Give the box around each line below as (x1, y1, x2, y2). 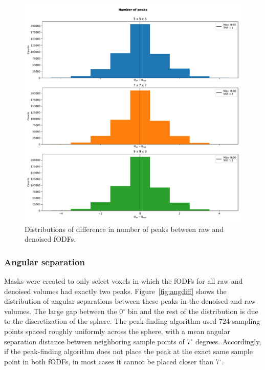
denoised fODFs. (25, 233, 76, 244)
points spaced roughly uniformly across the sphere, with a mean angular (4, 325, 230, 336)
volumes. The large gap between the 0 (4, 305, 123, 316)
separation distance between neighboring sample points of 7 (4, 336, 191, 346)
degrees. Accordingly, (195, 336, 261, 346)
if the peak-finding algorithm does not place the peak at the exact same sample (4, 346, 253, 357)
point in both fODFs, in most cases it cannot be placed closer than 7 (4, 356, 219, 366)
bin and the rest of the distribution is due (127, 305, 258, 316)
